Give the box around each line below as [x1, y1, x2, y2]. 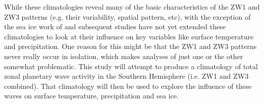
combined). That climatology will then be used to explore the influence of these [4, 80, 252, 91]
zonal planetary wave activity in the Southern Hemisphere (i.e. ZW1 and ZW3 [4, 71, 249, 81]
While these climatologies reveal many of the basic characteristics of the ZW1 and [4, 2, 260, 12]
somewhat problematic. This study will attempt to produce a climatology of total [4, 61, 258, 71]
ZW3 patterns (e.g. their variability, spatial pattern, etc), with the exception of [4, 11, 251, 22]
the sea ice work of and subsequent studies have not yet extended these [4, 21, 226, 32]
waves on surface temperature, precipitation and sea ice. [4, 90, 179, 101]
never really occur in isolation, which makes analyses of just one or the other [4, 50, 243, 61]
